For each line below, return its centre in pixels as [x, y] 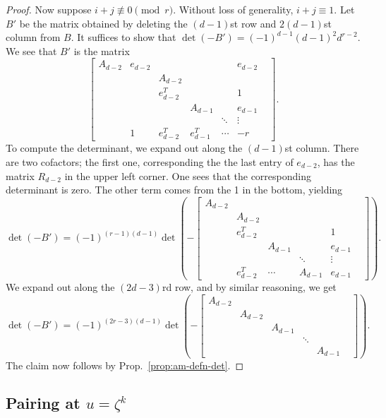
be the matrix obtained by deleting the [103, 23]
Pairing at [43, 403]
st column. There [322, 148]
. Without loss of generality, [233, 9]
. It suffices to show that [123, 37]
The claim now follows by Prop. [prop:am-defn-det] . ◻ [125, 365]
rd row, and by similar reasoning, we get [249, 286]
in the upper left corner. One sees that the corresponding [188, 175]
